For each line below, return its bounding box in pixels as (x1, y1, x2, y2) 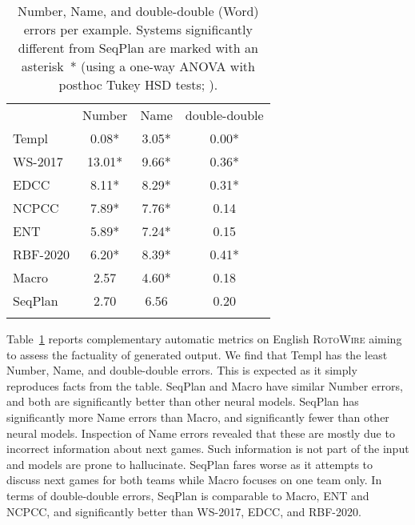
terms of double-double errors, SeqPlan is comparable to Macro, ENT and (6, 487, 369, 503)
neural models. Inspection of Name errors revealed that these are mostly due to (6, 424, 395, 441)
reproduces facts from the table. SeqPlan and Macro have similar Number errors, (6, 377, 403, 394)
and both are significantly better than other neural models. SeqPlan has (6, 393, 359, 410)
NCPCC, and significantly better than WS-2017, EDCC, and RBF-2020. (6, 503, 361, 519)
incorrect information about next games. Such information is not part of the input (6, 440, 409, 457)
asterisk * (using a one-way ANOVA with (21, 57, 255, 75)
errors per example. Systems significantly (23, 20, 253, 38)
